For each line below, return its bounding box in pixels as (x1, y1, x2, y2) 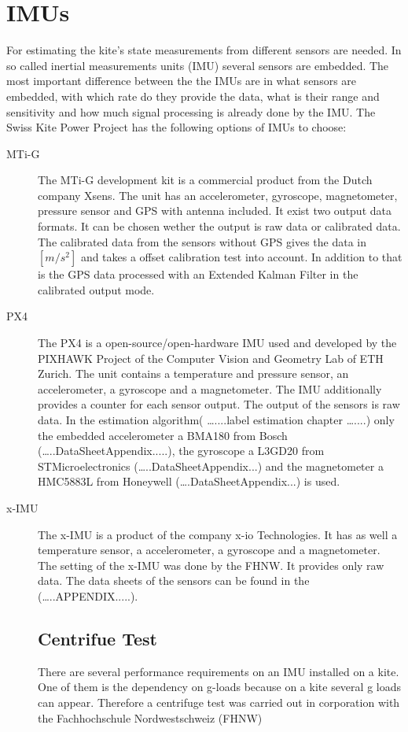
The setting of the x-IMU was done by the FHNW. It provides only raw (38, 556, 384, 573)
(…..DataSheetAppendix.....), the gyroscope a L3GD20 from (38, 442, 325, 459)
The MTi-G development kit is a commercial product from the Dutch (38, 172, 373, 188)
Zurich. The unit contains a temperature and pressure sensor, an (38, 365, 349, 382)
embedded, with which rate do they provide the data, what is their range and (6, 87, 380, 104)
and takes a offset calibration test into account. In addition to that (80, 249, 402, 265)
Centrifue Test (38, 626, 157, 650)
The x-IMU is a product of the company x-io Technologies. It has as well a (38, 526, 398, 542)
